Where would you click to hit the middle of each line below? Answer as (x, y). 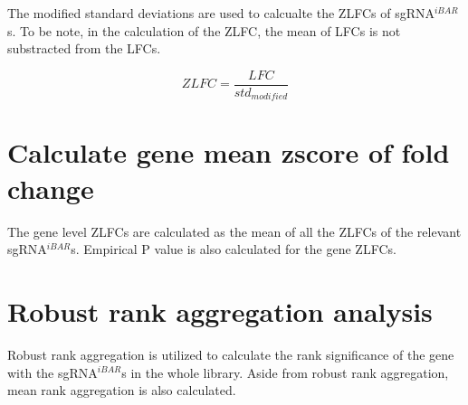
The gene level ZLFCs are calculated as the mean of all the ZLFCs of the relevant (234, 231)
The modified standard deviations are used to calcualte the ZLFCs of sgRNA (221, 13)
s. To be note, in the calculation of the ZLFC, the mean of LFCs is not (204, 30)
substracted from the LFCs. (84, 48)
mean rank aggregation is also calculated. (122, 390)
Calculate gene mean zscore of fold (229, 152)
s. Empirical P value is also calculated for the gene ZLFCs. (234, 249)
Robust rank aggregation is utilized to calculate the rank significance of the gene (231, 354)
